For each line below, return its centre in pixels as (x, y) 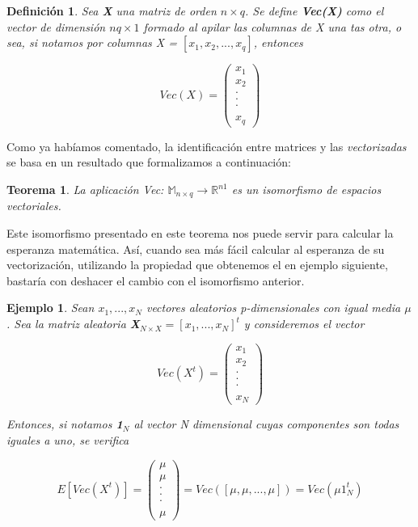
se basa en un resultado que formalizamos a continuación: (149, 162)
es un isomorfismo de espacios (306, 190)
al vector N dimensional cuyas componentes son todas (266, 424)
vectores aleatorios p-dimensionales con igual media (273, 308)
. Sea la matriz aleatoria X (73, 324)
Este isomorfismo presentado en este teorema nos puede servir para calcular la (200, 233)
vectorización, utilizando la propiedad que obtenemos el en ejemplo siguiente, (197, 265)
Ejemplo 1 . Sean (51, 308)
